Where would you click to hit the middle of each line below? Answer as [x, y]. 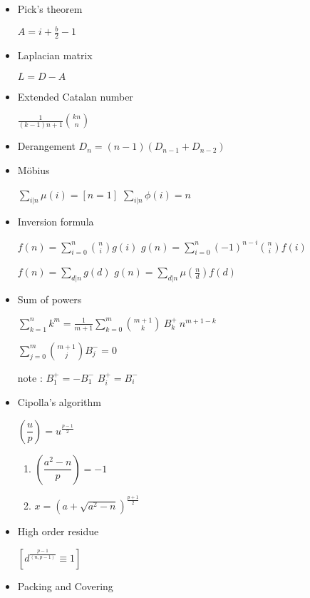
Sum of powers [50, 299]
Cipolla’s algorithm [59, 402]
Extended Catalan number [75, 96]
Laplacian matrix [55, 55]
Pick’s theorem [50, 9]
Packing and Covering [65, 586]
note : [30, 377]
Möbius [33, 170]
